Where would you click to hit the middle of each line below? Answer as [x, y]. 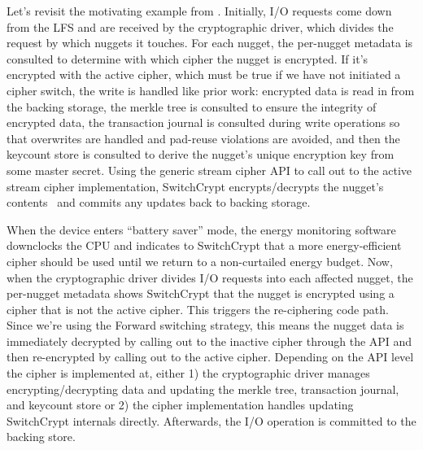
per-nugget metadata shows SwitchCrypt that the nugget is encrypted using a [201, 293]
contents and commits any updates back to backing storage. [159, 202]
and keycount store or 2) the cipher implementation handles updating [180, 405]
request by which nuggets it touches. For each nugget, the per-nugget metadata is [210, 43]
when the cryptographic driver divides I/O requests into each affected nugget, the [210, 277]
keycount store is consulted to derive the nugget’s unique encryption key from [201, 154]
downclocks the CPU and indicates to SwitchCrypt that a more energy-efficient [204, 245]
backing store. [41, 437]
